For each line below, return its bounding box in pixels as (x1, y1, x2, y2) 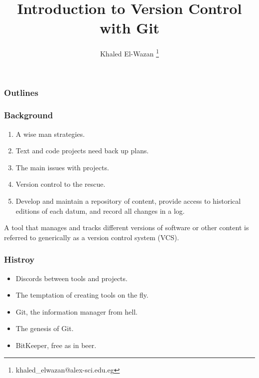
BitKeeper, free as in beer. (15, 340, 97, 351)
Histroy (4, 253, 35, 266)
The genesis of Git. (15, 323, 74, 334)
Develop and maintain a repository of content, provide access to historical (15, 196, 241, 206)
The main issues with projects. (15, 162, 109, 172)
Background (4, 109, 53, 121)
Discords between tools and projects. (15, 273, 128, 283)
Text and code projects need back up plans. (15, 145, 149, 156)
